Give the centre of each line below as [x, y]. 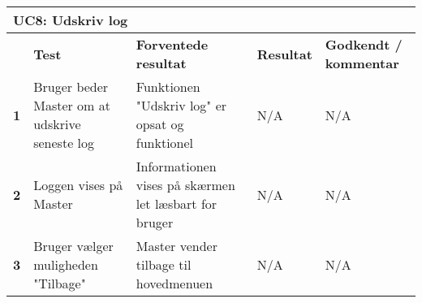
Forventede [172, 44]
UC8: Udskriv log [71, 20]
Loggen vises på [78, 185]
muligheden [66, 264]
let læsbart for [177, 203]
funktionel [165, 143]
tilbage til [164, 264]
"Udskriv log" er [181, 105]
